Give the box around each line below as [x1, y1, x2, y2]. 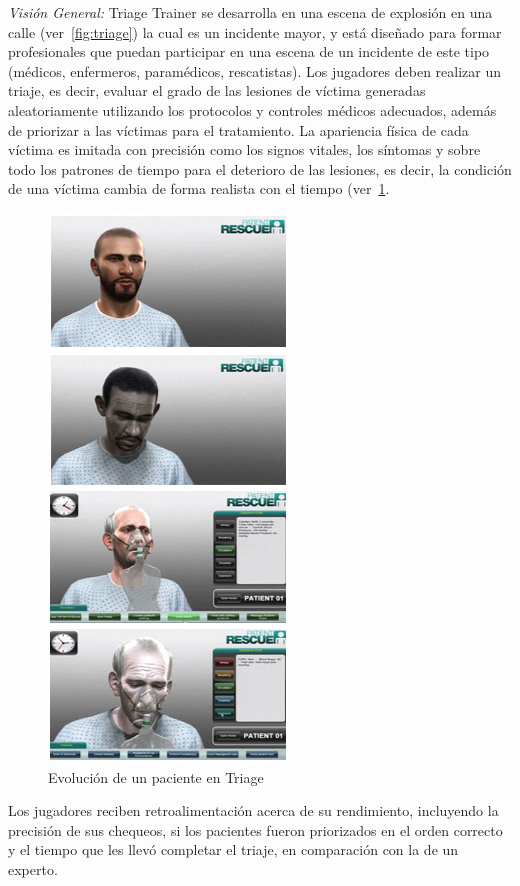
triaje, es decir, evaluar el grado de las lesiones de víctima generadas [8, 80, 426, 101]
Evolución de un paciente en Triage [48, 766, 264, 787]
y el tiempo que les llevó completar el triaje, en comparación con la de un [8, 839, 459, 860]
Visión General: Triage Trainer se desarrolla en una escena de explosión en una [8, 2, 493, 22]
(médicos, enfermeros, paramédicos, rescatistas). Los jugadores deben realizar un [8, 60, 501, 81]
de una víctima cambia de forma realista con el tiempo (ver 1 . [8, 178, 390, 199]
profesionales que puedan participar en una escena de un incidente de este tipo [8, 41, 490, 62]
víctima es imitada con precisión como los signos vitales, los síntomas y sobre [8, 139, 481, 160]
